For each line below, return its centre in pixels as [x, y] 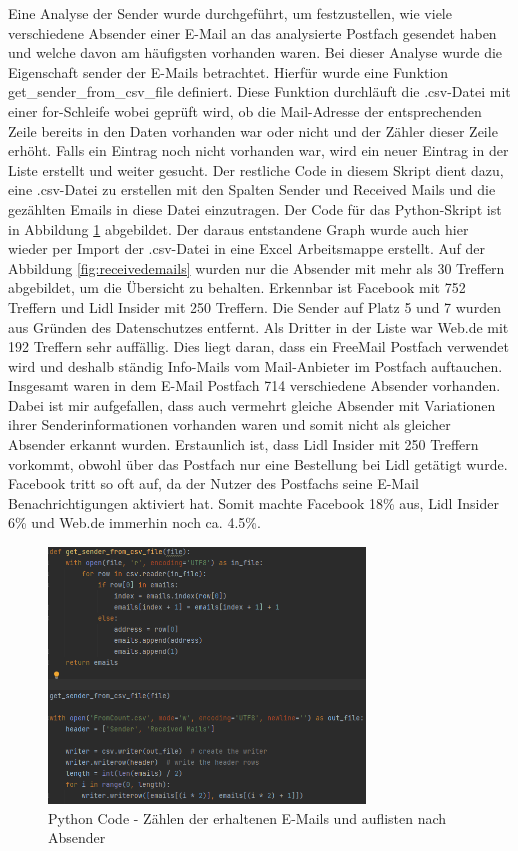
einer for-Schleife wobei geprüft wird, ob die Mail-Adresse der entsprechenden [245, 110]
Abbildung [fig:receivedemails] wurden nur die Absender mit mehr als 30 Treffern [256, 267]
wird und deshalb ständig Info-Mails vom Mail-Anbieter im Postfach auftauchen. [255, 365]
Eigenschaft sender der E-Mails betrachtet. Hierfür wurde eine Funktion [228, 71]
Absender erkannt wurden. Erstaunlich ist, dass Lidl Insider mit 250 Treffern [243, 444]
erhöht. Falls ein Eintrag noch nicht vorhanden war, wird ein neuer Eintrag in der [258, 150]
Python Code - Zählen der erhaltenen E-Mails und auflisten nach [247, 817]
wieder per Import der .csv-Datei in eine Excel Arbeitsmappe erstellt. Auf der [246, 248]
